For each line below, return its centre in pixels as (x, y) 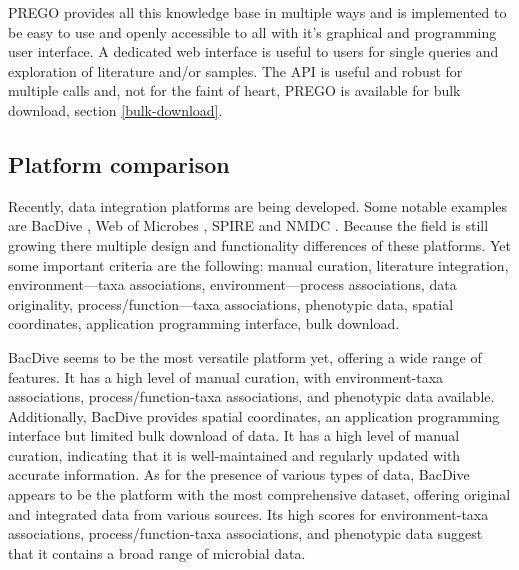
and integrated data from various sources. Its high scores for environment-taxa (248, 513)
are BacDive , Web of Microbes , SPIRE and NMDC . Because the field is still (248, 225)
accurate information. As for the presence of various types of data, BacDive (239, 474)
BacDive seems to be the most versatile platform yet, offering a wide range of (245, 356)
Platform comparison (119, 163)
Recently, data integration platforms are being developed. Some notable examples (258, 205)
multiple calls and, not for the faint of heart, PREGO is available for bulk (234, 90)
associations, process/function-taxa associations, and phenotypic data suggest (245, 533)
